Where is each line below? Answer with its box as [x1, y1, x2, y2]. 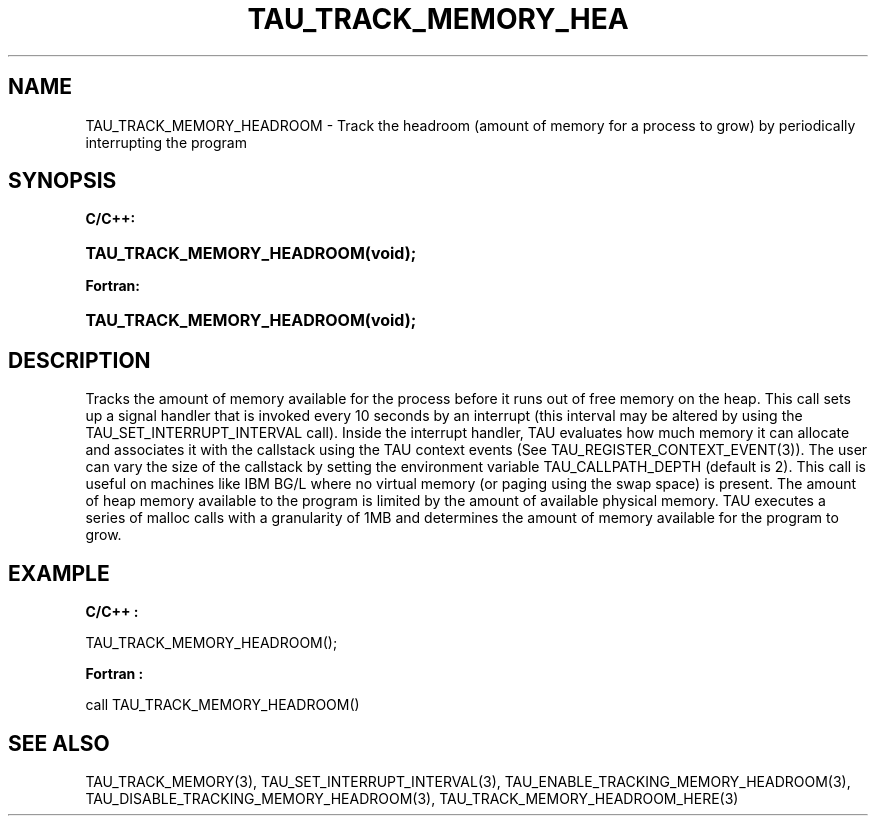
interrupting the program [85, 133, 247, 151]
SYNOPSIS [8, 168, 117, 194]
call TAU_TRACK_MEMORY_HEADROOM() [85, 696, 360, 714]
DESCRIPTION [8, 347, 151, 373]
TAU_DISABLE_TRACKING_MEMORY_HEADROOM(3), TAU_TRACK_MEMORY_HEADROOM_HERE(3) [85, 789, 739, 807]
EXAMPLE [8, 560, 110, 586]
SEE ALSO [8, 730, 110, 756]
